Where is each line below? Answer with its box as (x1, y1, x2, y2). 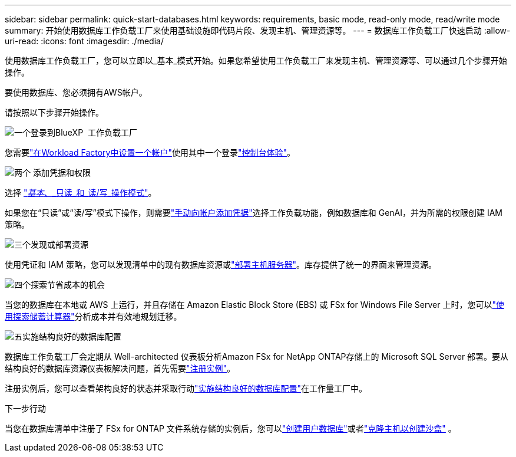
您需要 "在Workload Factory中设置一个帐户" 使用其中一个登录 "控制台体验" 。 (5, 147, 296, 157)
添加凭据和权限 (32, 167, 91, 177)
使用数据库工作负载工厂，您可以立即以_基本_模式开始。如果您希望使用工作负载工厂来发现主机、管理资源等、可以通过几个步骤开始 (5, 55, 507, 65)
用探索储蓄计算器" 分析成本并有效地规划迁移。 (5, 311, 182, 321)
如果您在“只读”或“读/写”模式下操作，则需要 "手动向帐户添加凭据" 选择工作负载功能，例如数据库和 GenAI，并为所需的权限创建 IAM (5, 208, 503, 218)
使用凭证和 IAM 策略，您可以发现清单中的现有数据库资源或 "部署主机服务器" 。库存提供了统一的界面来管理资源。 (5, 259, 436, 269)
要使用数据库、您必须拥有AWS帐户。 (5, 87, 147, 97)
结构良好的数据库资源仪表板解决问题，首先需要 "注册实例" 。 (5, 363, 236, 373)
